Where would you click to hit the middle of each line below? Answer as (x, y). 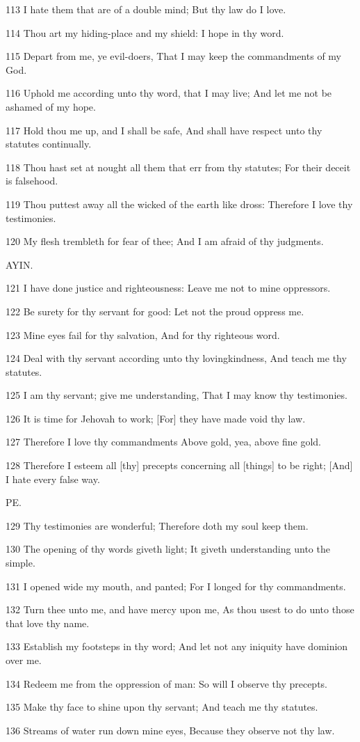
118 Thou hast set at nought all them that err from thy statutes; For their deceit (178, 167)
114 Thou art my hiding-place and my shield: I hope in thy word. (145, 32)
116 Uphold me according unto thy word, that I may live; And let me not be (169, 93)
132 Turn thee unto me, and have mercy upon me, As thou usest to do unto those (180, 609)
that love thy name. (48, 623)
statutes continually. (49, 144)
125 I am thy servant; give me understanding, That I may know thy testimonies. (177, 395)
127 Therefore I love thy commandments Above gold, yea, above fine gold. (163, 442)
